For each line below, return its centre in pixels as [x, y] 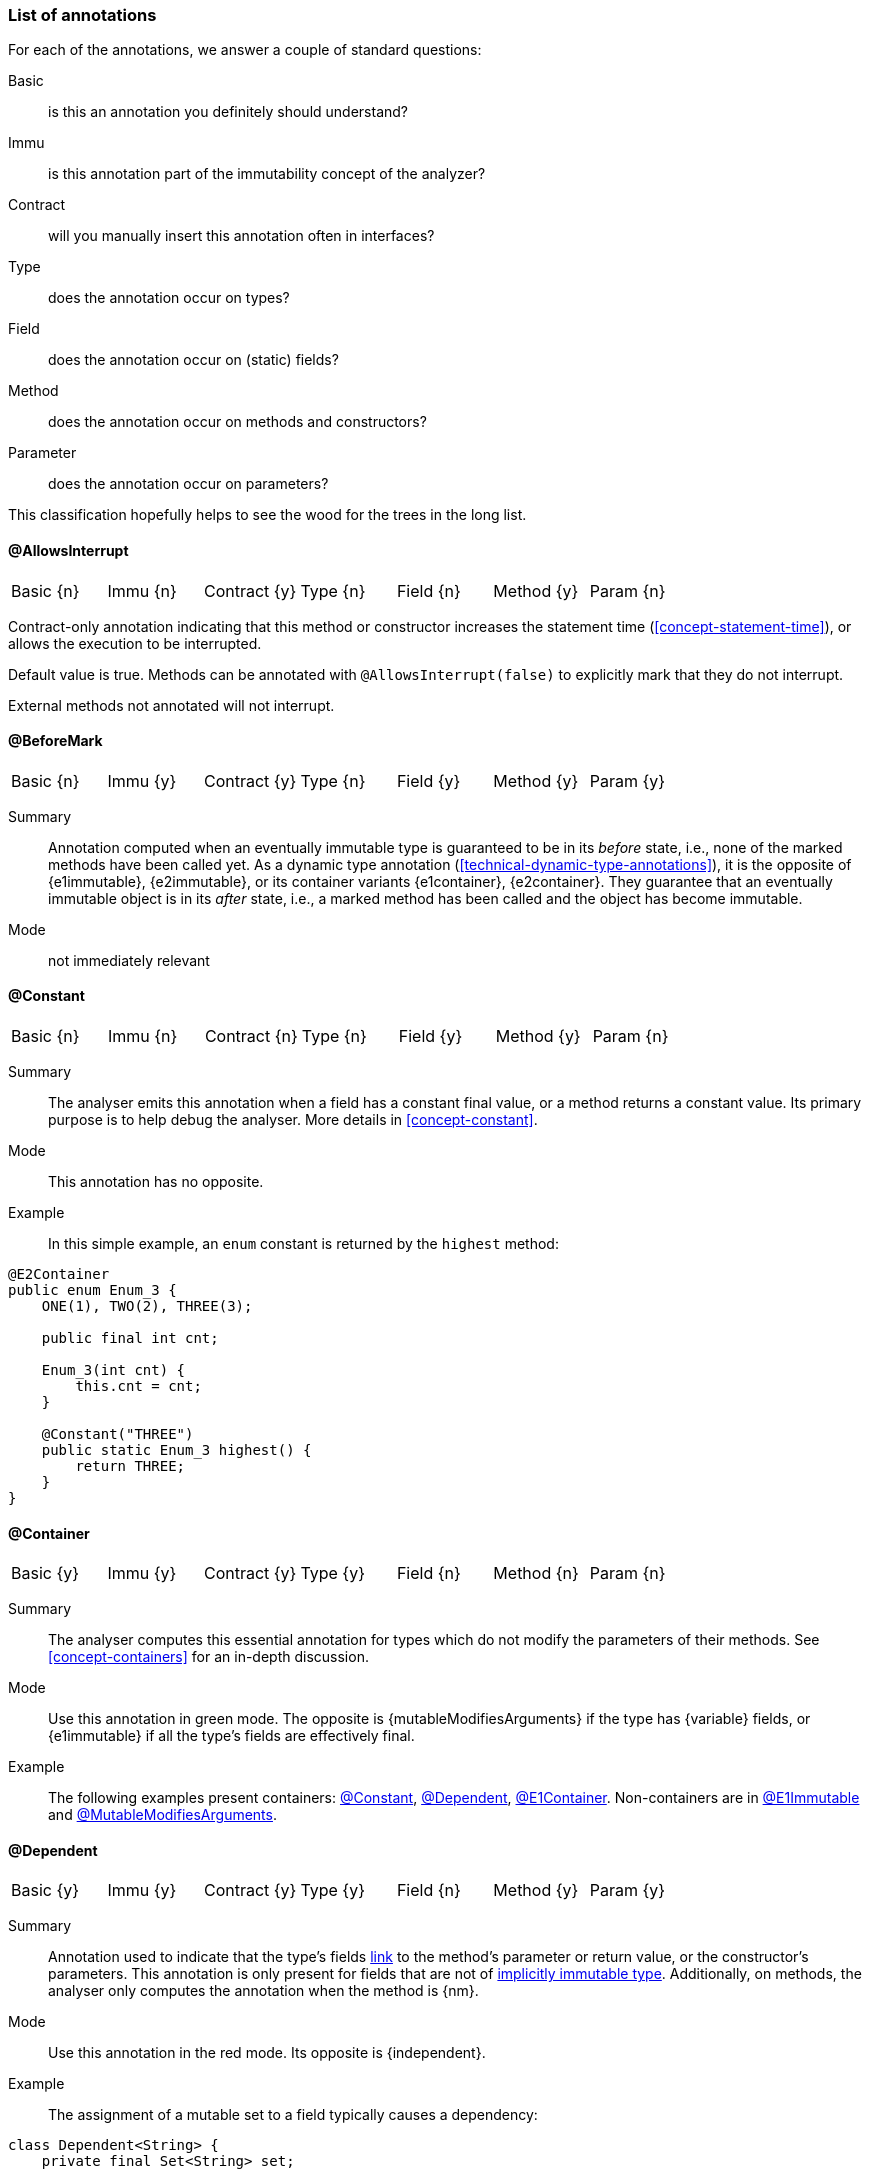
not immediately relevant [129, 960]
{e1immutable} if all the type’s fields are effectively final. [231, 1736]
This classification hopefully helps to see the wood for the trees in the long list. [267, 515]
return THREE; [130, 1466]
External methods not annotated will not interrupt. [171, 705]
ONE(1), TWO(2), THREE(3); [147, 1306]
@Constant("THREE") [117, 1434]
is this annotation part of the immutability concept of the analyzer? [267, 174]
